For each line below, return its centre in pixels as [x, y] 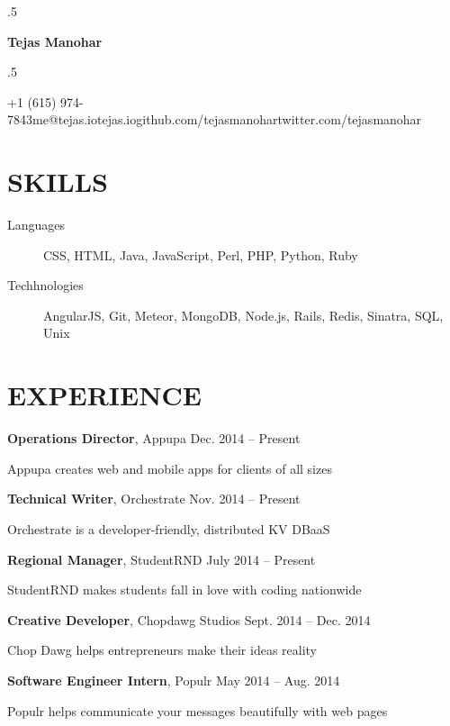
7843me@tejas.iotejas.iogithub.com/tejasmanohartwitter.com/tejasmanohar [215, 119]
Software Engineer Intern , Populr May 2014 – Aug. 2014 [174, 680]
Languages [36, 225]
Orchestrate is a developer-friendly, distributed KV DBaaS [169, 528]
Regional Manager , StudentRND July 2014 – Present [162, 559]
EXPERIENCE [104, 395]
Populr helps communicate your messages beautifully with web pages [198, 710]
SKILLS [58, 181]
